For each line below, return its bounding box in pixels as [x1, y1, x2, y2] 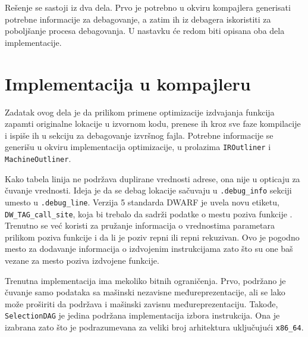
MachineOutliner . [5, 152, 71, 164]
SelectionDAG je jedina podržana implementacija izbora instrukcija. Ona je [5, 309, 280, 322]
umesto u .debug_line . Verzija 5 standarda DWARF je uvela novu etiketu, [5, 195, 279, 208]
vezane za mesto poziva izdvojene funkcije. [5, 254, 159, 266]
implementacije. [5, 36, 62, 48]
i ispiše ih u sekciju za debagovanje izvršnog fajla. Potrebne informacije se [5, 129, 274, 141]
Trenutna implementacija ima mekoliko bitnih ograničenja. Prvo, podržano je [5, 274, 286, 286]
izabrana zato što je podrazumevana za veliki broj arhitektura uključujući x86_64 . [5, 320, 304, 333]
